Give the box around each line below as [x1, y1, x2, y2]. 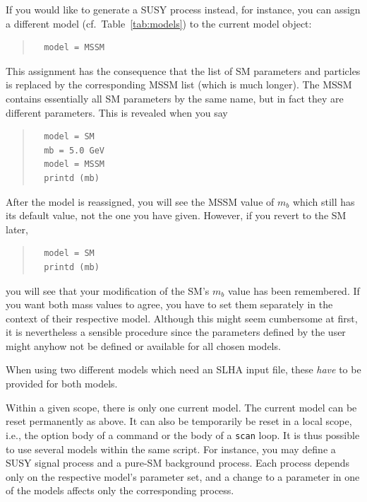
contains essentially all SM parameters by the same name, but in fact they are [6, 91, 344, 105]
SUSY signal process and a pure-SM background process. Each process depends [6, 455, 350, 470]
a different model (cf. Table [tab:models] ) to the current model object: [6, 16, 312, 30]
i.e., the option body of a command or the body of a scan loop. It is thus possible [6, 427, 360, 442]
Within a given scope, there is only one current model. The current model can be [6, 399, 357, 414]
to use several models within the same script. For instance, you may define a [6, 441, 336, 456]
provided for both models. [6, 376, 118, 391]
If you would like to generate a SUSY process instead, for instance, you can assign [6, 2, 361, 16]
